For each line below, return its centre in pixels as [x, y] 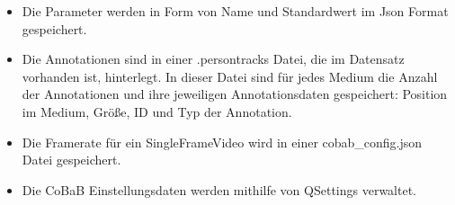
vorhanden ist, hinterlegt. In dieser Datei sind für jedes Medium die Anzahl [230, 76]
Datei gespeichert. [71, 160]
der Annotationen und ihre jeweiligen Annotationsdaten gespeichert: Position [235, 94]
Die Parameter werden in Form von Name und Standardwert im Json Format [235, 11]
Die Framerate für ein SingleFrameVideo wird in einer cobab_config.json [222, 142]
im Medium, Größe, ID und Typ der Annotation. [157, 111]
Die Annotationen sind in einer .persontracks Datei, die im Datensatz [213, 59]
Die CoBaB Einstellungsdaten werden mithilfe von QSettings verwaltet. [219, 189]
